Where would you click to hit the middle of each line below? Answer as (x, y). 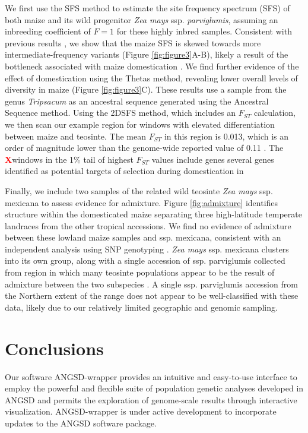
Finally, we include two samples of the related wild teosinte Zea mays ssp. (139, 190)
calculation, (274, 113)
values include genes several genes (213, 159)
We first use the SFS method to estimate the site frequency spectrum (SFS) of (147, 8)
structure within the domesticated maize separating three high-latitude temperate (153, 214)
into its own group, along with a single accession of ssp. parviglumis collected (145, 260)
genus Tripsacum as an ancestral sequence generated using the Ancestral (137, 101)
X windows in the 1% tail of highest (69, 159)
